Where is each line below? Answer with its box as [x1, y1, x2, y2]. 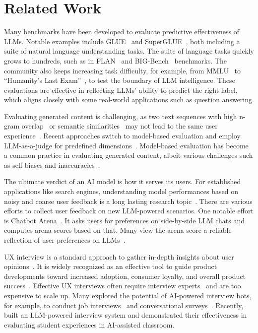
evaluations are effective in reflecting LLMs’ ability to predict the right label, [4, 84, 238, 95]
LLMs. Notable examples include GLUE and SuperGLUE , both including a [4, 36, 240, 46]
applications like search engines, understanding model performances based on [4, 186, 238, 197]
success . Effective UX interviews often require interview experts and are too [4, 280, 241, 291]
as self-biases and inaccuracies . [4, 159, 100, 170]
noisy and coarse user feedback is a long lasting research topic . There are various [4, 196, 253, 206]
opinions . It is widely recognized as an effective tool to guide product [4, 261, 217, 271]
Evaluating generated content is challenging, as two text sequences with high [4, 111, 237, 121]
